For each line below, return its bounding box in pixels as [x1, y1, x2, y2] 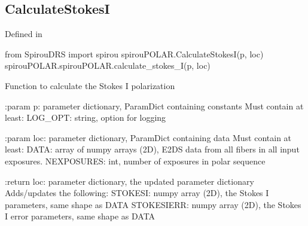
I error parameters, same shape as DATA [5, 210, 155, 222]
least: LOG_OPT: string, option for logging [5, 111, 166, 124]
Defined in [5, 28, 42, 40]
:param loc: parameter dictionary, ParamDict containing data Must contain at [5, 131, 292, 143]
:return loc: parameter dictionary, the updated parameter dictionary [5, 175, 254, 187]
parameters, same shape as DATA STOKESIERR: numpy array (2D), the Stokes [5, 198, 301, 210]
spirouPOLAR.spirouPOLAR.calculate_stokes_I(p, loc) [5, 59, 211, 72]
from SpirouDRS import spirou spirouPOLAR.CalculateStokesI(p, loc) [5, 47, 264, 60]
